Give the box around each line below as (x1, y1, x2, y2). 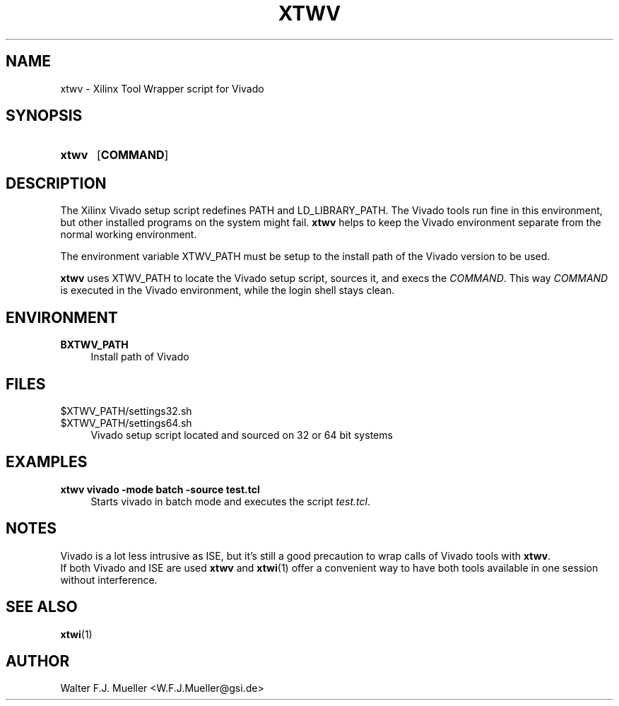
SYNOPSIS (6, 107, 83, 125)
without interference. (60, 573, 158, 586)
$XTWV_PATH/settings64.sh (60, 416, 192, 429)
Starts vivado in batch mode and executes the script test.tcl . (90, 495, 370, 507)
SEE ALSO (6, 598, 78, 616)
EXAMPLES (6, 453, 88, 471)
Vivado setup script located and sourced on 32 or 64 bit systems (90, 428, 393, 441)
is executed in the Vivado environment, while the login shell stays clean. (60, 284, 395, 297)
